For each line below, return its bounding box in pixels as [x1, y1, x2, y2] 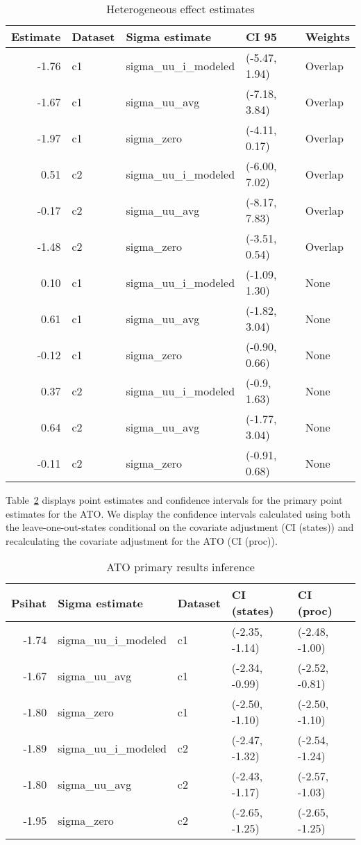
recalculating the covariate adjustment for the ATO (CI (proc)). [6, 533, 278, 548]
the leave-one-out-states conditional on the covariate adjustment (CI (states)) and [6, 520, 354, 534]
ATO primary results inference [106, 559, 255, 575]
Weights [305, 28, 350, 44]
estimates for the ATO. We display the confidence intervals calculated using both [6, 506, 351, 520]
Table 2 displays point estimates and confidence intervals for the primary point [6, 493, 343, 507]
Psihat [11, 594, 47, 611]
